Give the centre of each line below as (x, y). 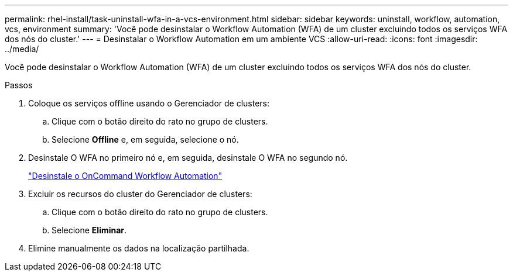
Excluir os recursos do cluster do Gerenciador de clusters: (140, 194)
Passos (19, 85)
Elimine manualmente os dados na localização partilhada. (139, 248)
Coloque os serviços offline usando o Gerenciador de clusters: (149, 103)
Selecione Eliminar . (89, 230)
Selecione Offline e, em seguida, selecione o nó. (145, 139)
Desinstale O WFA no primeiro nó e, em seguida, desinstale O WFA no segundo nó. (188, 158)
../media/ (22, 49)
